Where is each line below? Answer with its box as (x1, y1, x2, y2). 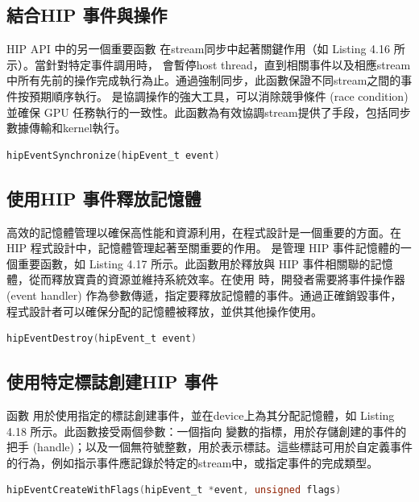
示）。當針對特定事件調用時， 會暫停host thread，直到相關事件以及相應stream (6, 56, 411, 73)
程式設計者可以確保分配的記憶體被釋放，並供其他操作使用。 (6, 302, 322, 319)
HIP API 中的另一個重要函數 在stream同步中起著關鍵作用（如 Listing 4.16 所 (6, 40, 405, 57)
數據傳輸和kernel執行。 (6, 119, 127, 136)
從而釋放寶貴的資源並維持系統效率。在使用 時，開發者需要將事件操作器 (28, 271, 405, 288)
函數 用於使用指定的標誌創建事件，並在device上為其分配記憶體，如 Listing (6, 406, 395, 423)
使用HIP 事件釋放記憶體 (6, 185, 201, 210)
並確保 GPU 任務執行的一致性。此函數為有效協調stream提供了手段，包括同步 (6, 103, 411, 120)
